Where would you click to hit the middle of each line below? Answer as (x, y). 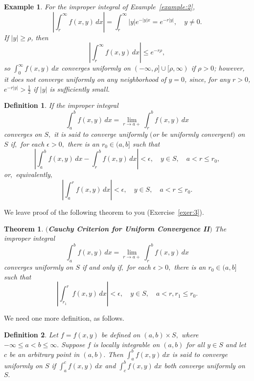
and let (236, 344)
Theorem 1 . (24, 228)
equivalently (33, 174)
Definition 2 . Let (31, 334)
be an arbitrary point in (45, 354)
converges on (23, 134)
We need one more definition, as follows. (64, 318)
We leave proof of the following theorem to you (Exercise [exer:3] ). (104, 212)
